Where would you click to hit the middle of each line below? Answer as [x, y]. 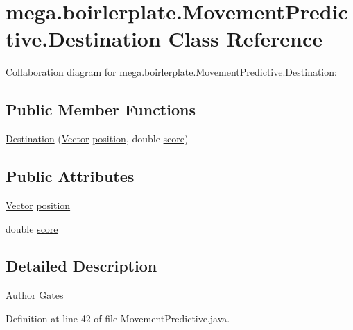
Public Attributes [70, 176]
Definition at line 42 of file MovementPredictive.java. [118, 318]
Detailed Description [81, 266]
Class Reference [246, 39]
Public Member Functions [101, 109]
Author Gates [35, 295]
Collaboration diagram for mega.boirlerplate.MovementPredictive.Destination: [171, 72]
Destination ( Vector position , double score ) [97, 139]
